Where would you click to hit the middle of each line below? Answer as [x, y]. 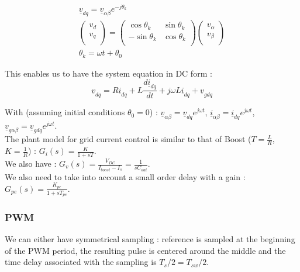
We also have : [31, 163]
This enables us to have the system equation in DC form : [108, 73]
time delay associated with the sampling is [81, 262]
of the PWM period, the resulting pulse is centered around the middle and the [145, 250]
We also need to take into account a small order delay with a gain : [125, 176]
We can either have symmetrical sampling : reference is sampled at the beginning [150, 239]
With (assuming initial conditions [65, 112]
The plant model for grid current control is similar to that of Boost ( [128, 139]
